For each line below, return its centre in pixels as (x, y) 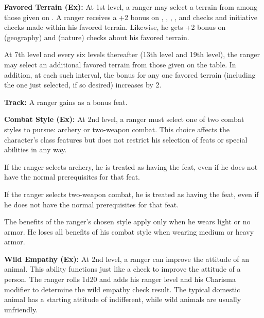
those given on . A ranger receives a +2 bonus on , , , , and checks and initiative (131, 17)
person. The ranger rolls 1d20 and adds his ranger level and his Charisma (120, 279)
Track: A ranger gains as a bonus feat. (66, 102)
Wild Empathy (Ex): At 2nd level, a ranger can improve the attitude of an (127, 259)
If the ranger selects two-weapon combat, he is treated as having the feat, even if (131, 194)
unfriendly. (21, 309)
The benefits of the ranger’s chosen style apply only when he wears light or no (127, 222)
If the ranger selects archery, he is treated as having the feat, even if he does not (131, 166)
